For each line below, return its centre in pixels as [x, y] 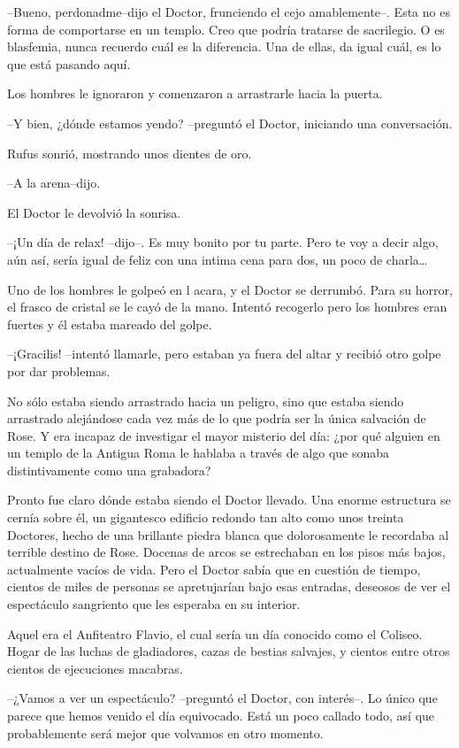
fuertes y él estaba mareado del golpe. [110, 324]
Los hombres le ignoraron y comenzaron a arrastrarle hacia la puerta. [195, 93]
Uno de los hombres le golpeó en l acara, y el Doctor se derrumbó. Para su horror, [230, 289]
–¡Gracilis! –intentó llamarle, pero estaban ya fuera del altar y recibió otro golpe [224, 354]
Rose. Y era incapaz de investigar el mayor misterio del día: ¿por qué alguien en [224, 435]
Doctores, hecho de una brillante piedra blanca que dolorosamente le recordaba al [228, 534]
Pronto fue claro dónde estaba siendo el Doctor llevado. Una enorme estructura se [229, 500]
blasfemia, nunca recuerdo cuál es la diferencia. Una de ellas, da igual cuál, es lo [224, 46]
